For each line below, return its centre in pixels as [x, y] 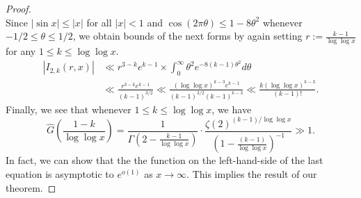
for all [99, 22]
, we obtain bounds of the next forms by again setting [187, 36]
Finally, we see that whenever [69, 109]
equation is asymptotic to [60, 173]
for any [21, 51]
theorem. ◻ [31, 187]
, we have [232, 109]
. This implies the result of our [252, 173]
